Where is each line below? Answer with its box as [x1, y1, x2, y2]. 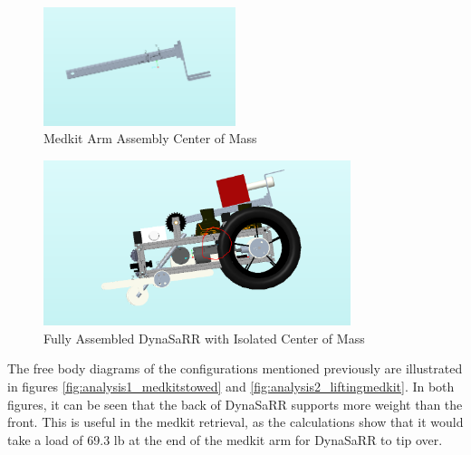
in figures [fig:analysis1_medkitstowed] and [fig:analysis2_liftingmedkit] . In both [7, 376, 455, 395]
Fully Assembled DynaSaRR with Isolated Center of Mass [43, 328, 365, 347]
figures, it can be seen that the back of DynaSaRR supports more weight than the [7, 394, 463, 413]
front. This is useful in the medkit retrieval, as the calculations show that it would [7, 412, 464, 431]
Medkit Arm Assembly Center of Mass [43, 129, 257, 148]
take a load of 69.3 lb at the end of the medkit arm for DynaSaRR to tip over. [7, 430, 443, 449]
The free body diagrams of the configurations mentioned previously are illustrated [7, 359, 463, 378]
